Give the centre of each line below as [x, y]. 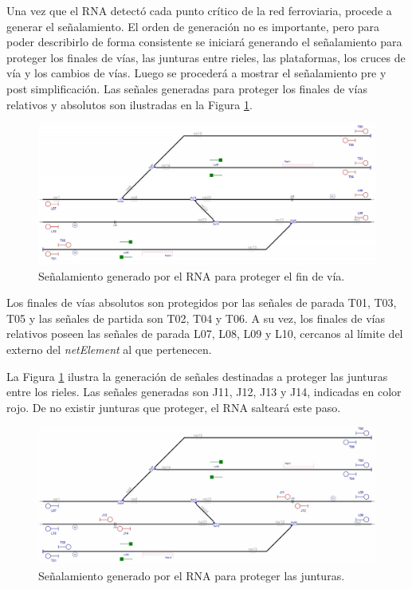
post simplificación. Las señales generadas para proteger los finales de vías [187, 88]
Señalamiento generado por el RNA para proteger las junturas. [192, 575]
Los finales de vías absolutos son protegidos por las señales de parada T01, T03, [202, 302]
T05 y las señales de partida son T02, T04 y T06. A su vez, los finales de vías [196, 318]
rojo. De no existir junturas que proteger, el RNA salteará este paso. [174, 407]
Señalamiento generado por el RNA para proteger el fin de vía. [192, 275]
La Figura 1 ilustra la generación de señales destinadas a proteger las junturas [197, 376]
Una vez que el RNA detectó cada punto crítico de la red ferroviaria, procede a [199, 10]
